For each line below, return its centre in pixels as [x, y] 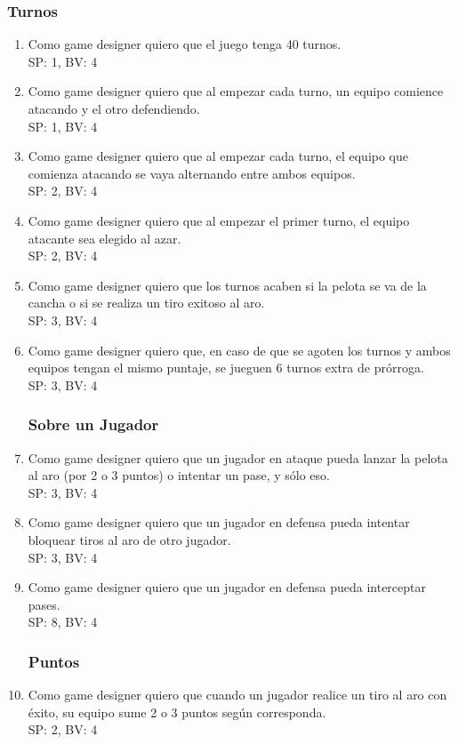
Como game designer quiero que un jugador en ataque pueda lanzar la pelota [238, 457]
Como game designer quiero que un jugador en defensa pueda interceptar [227, 587]
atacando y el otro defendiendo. [114, 108]
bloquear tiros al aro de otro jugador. [129, 539]
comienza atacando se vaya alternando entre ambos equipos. [192, 173]
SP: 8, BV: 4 [63, 622]
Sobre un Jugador [93, 424]
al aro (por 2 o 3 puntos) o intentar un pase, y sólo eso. [179, 475]
